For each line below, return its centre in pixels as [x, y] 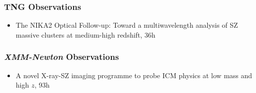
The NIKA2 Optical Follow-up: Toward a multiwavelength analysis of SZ [127, 25]
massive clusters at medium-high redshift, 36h [85, 34]
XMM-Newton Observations [62, 57]
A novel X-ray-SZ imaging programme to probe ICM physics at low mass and [134, 75]
